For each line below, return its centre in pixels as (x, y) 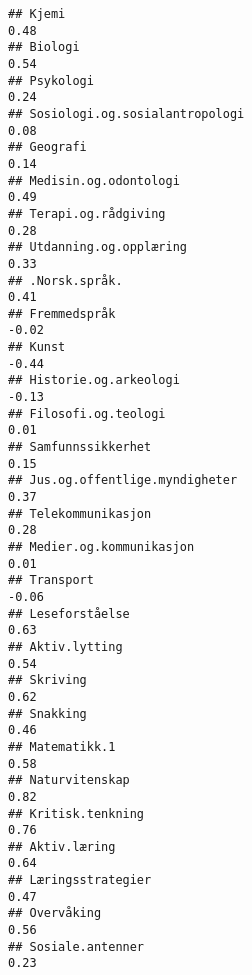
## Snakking (47, 713)
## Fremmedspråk (62, 313)
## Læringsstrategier (80, 880)
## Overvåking (55, 913)
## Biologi (44, 47)
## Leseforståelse (69, 613)
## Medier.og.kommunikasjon (101, 547)
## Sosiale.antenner (76, 946)
